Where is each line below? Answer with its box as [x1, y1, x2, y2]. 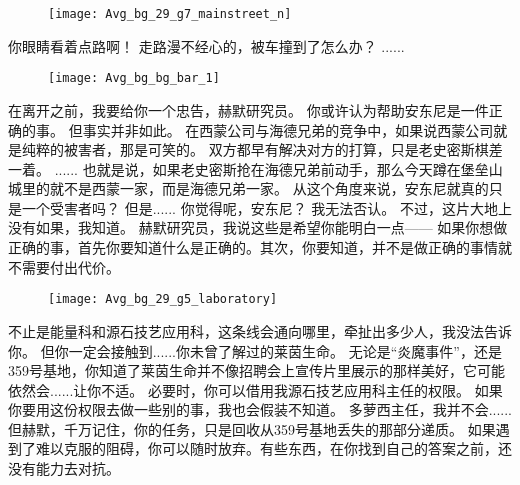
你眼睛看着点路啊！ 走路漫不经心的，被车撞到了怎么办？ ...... [8, 35, 405, 56]
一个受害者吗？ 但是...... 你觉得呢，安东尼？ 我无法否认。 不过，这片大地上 [21, 197, 512, 218]
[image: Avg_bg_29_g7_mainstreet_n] [48, 7, 292, 21]
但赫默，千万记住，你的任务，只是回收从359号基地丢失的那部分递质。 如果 [8, 418, 496, 439]
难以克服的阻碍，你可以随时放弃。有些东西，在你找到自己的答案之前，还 [35, 438, 512, 459]
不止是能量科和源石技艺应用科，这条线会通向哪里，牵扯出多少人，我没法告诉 [8, 320, 512, 341]
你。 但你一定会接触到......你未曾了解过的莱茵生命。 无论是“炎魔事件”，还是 [8, 340, 502, 361]
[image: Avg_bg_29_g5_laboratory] [48, 292, 278, 307]
